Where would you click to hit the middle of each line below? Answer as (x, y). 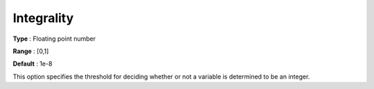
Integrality (43, 18)
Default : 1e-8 (33, 64)
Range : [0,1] (31, 51)
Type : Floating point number (54, 39)
